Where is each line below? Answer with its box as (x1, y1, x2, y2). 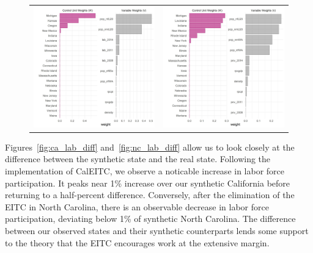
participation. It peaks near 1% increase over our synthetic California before (5, 176, 290, 189)
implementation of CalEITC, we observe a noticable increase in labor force (5, 165, 285, 177)
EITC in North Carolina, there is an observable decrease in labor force (5, 200, 269, 213)
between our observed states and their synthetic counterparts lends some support (5, 224, 309, 237)
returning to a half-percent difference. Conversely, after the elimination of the (5, 188, 295, 201)
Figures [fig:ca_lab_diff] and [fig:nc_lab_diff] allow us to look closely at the (5, 140, 295, 153)
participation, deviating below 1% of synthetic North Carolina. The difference (5, 212, 296, 225)
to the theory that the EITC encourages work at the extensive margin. (5, 236, 270, 249)
